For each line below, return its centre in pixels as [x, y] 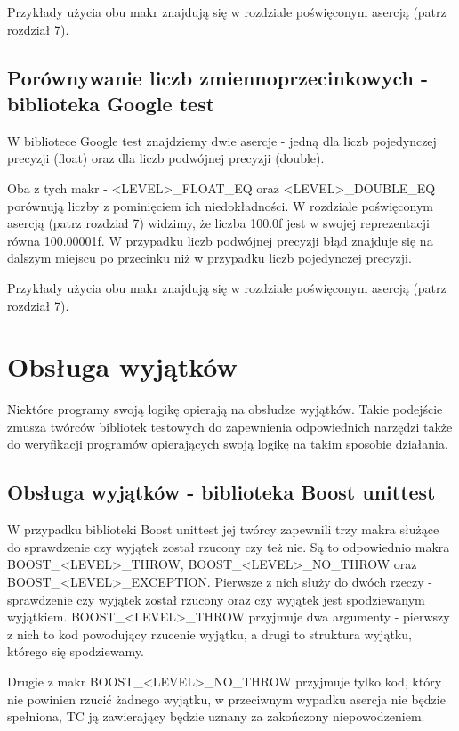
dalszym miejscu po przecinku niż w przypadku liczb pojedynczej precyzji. [209, 258]
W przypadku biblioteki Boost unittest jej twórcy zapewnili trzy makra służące [223, 529]
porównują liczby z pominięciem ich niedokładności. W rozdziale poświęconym [220, 205]
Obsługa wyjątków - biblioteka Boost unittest [221, 492]
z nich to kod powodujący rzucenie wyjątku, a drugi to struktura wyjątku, [209, 634]
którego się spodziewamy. [76, 651]
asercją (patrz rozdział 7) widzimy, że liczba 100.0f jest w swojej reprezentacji [218, 223]
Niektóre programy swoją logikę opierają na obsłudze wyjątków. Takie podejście [225, 409]
